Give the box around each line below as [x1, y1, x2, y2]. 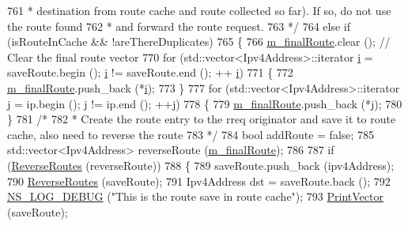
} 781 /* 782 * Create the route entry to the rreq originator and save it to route [7, 111, 396, 127]
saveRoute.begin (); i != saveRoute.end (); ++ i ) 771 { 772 [7, 64, 293, 81]
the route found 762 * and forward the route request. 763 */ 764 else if [7, 17, 350, 34]
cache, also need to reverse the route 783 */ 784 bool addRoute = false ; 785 [7, 126, 375, 142]
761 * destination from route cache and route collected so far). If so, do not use [7, 2, 391, 18]
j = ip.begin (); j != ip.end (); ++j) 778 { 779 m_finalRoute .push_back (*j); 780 [7, 95, 402, 111]
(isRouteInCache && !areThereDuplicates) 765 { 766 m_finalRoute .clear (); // [7, 33, 391, 50]
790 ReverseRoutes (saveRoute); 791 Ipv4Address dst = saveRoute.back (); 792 [7, 172, 391, 189]
